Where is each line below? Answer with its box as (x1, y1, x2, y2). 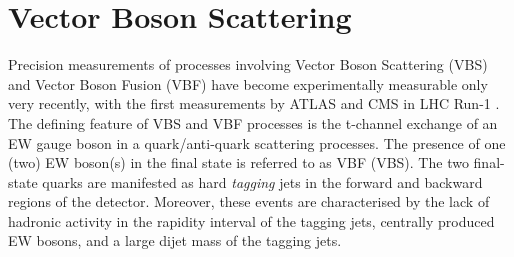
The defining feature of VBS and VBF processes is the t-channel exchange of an (8, 112, 498, 133)
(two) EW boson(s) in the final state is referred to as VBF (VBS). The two (8, 152, 469, 173)
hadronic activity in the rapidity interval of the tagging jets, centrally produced (8, 210, 495, 231)
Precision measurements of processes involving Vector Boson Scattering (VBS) (8, 54, 488, 75)
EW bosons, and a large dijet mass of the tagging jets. (8, 230, 342, 251)
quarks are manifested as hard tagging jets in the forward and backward (42, 171, 483, 192)
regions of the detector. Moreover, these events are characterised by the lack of (8, 191, 490, 212)
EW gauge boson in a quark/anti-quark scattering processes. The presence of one (8, 132, 506, 153)
